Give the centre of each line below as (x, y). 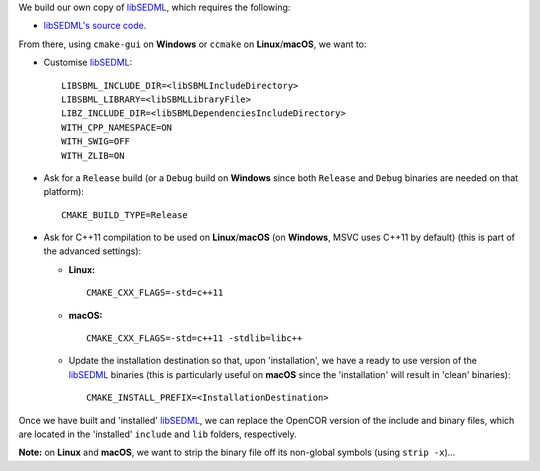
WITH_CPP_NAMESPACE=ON (117, 127)
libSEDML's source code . (95, 26)
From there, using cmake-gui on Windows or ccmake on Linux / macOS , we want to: (192, 44)
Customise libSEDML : (88, 62)
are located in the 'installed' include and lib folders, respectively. (157, 434)
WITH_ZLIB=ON (93, 155)
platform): (64, 192)
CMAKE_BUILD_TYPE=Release (125, 214)
